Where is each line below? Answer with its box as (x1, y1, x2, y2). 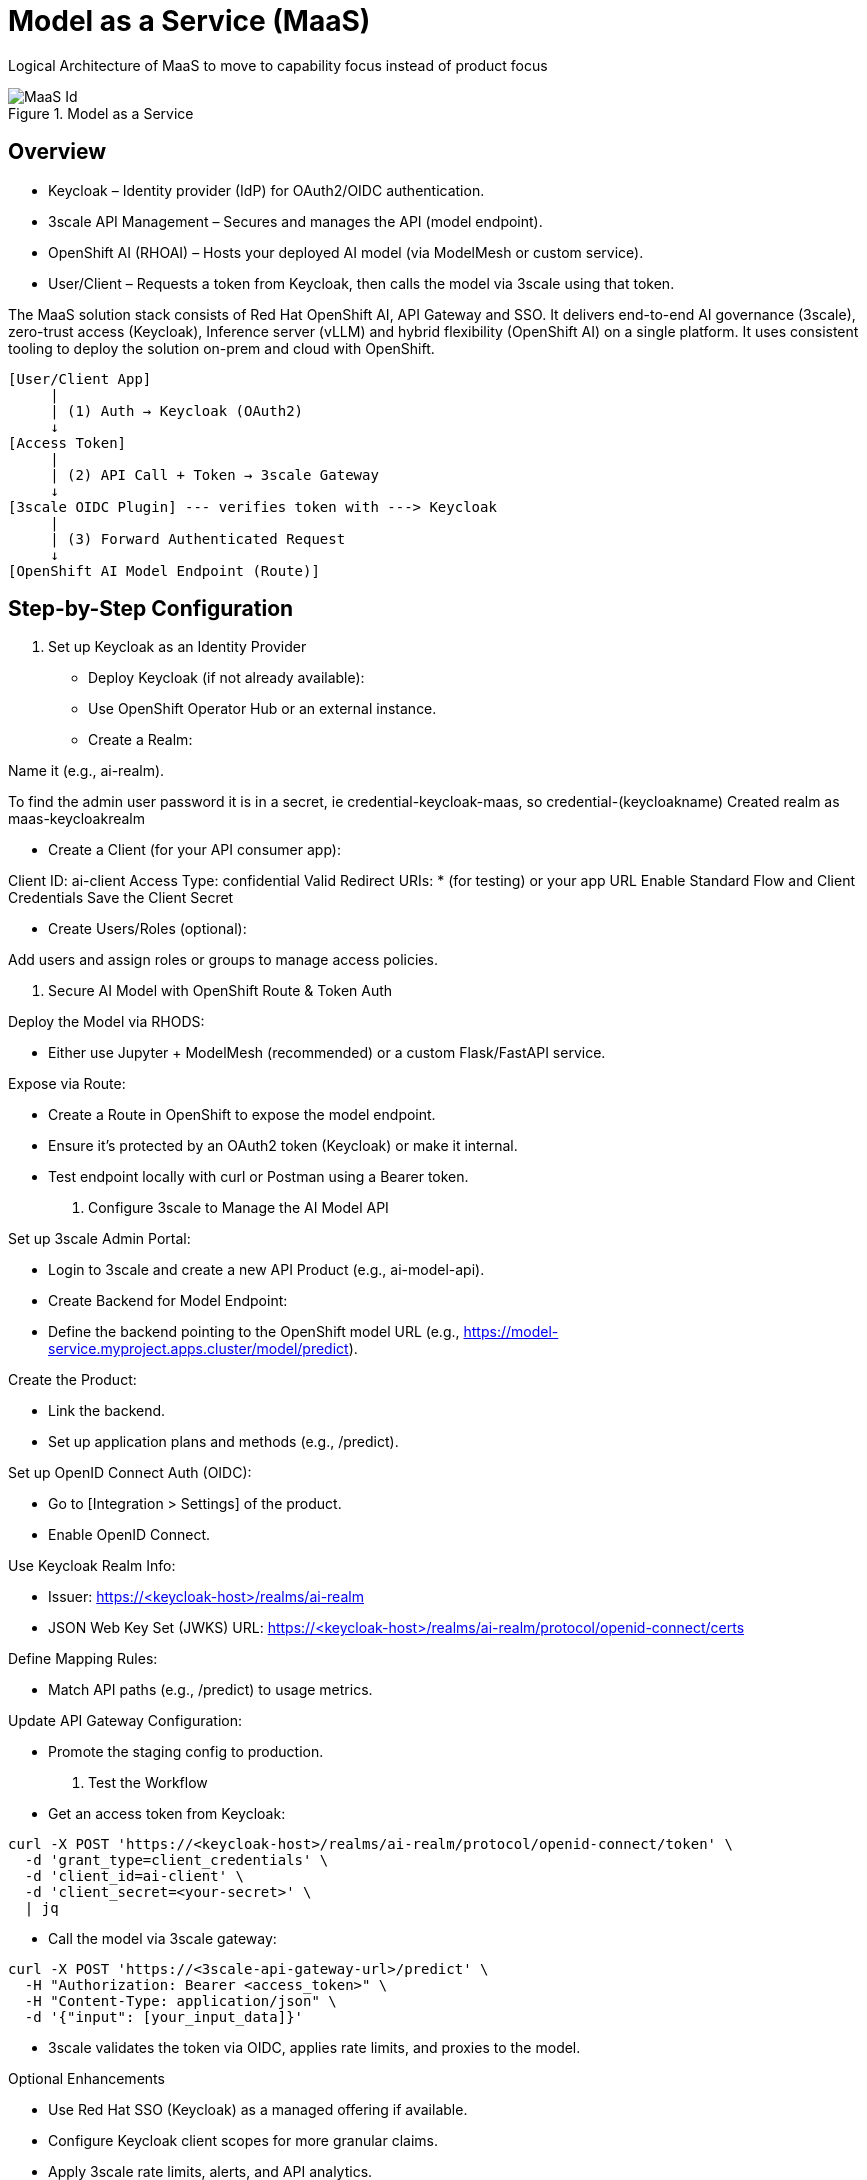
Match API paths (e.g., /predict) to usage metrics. (48, 1681, 373, 1699)
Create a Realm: (88, 731, 193, 749)
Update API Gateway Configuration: (8, 1712, 242, 1730)
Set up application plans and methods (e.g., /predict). (48, 1433, 399, 1451)
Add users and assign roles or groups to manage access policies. (8, 951, 438, 969)
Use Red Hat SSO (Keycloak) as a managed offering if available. (48, 2101, 468, 2119)
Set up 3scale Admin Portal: (8, 1230, 191, 1248)
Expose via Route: (8, 1075, 126, 1093)
